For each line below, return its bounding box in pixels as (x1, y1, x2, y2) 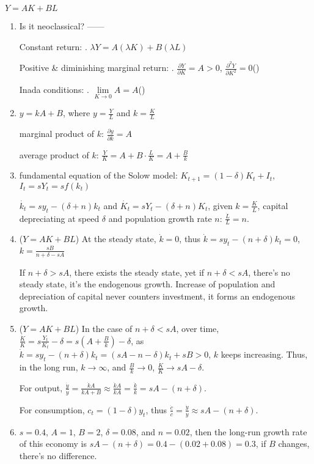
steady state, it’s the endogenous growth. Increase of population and (19, 278, 276, 290)
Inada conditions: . (19, 83, 89, 96)
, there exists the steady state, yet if (69, 265, 205, 278)
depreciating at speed (19, 212, 100, 224)
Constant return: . (19, 40, 87, 53)
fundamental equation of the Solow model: (19, 169, 178, 182)
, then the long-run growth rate (189, 425, 307, 438)
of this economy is (19, 437, 87, 450)
